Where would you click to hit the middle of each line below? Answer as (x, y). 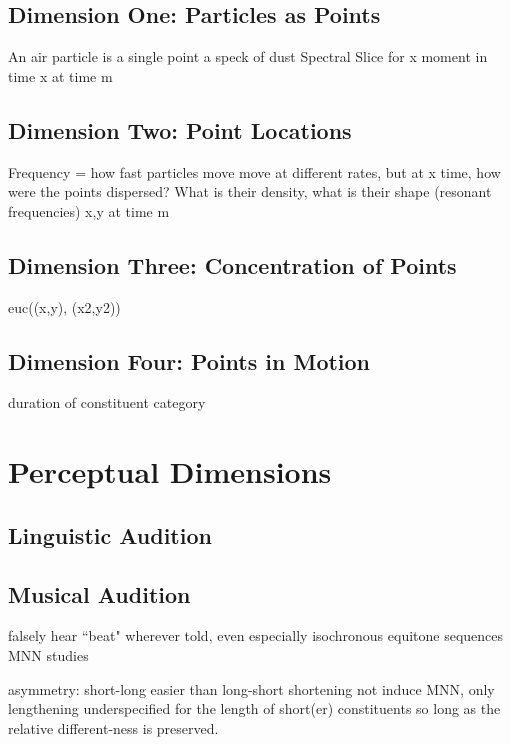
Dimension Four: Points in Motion (189, 360)
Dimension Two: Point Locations (180, 129)
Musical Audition (99, 593)
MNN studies (48, 654)
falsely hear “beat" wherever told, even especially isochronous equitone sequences (256, 635)
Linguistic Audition (110, 534)
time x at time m (60, 75)
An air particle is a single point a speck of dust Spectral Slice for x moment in (248, 56)
